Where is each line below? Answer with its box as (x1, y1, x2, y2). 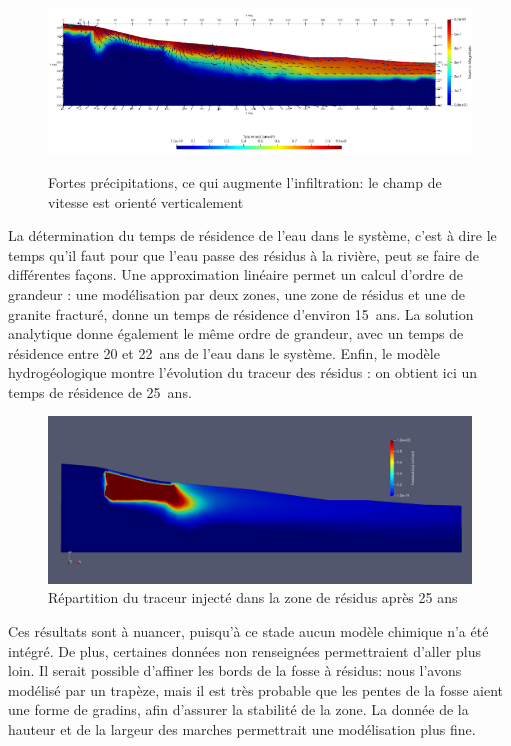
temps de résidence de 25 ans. (8, 381, 192, 402)
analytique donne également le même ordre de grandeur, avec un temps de (8, 323, 464, 344)
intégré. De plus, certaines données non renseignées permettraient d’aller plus (8, 640, 481, 661)
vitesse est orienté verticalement (48, 191, 244, 212)
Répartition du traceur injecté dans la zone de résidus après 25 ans (48, 587, 458, 608)
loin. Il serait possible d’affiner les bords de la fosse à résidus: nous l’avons (8, 660, 462, 681)
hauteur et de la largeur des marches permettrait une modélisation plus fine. (8, 718, 476, 739)
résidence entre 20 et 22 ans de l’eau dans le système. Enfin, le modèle (8, 342, 440, 363)
